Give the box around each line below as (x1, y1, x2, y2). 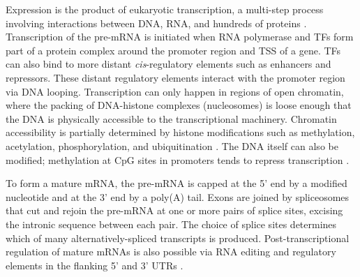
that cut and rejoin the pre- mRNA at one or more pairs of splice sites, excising (6, 203, 343, 218)
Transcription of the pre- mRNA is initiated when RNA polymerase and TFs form (6, 29, 354, 44)
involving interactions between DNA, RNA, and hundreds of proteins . (6, 15, 307, 30)
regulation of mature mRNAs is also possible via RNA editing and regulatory (6, 244, 336, 259)
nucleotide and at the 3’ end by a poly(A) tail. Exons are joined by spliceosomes (6, 189, 350, 204)
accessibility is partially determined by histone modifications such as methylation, (6, 125, 355, 140)
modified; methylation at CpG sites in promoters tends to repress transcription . (6, 152, 350, 167)
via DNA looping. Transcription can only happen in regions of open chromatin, (6, 84, 344, 98)
